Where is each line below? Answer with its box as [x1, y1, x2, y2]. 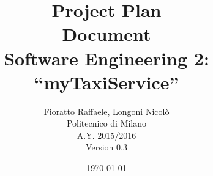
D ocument [62, 21, 151, 46]
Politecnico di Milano [66, 117, 147, 130]
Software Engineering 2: [4, 45, 209, 70]
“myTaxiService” [34, 69, 179, 94]
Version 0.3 [86, 141, 127, 153]
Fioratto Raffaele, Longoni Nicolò [43, 105, 170, 117]
